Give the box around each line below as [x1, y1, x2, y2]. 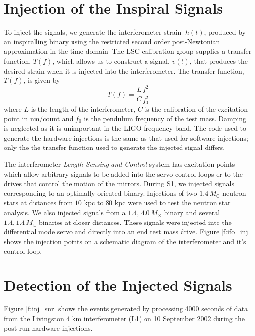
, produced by [204, 27, 246, 37]
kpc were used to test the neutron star [114, 197, 231, 208]
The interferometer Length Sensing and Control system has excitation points [4, 159, 235, 169]
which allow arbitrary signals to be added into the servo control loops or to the [4, 168, 243, 179]
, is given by [23, 75, 60, 85]
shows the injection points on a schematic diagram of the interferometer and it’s [4, 236, 246, 246]
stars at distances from [4, 197, 73, 208]
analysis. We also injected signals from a [4, 207, 126, 217]
